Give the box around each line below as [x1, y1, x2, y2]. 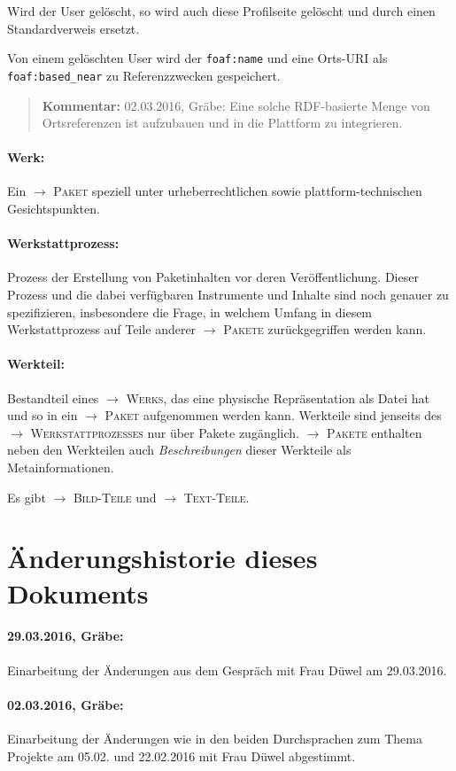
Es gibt [7, 487, 46, 506]
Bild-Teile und [73, 487, 157, 506]
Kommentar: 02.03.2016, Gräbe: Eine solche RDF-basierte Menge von [42, 96, 430, 114]
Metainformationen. [7, 458, 114, 477]
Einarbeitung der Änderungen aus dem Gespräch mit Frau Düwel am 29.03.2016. [7, 660, 447, 679]
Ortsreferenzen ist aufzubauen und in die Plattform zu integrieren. [42, 113, 403, 132]
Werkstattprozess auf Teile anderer [7, 320, 197, 339]
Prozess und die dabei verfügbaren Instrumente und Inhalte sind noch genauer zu [7, 285, 449, 304]
